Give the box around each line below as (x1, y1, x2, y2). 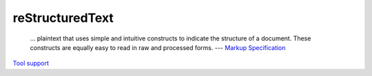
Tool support (12, 59, 50, 68)
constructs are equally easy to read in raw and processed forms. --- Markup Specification (30, 43, 286, 51)
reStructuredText (12, 10, 114, 25)
